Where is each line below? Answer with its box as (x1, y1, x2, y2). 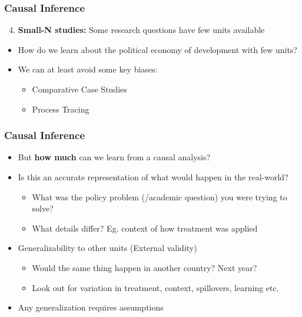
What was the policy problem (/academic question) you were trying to (32, 190, 287, 203)
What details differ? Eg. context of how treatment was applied (32, 222, 258, 234)
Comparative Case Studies (32, 83, 127, 95)
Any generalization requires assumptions (18, 301, 164, 313)
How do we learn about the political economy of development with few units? (18, 43, 297, 55)
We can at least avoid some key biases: (18, 63, 158, 75)
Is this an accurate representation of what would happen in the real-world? (18, 171, 288, 183)
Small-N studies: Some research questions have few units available (18, 24, 265, 36)
